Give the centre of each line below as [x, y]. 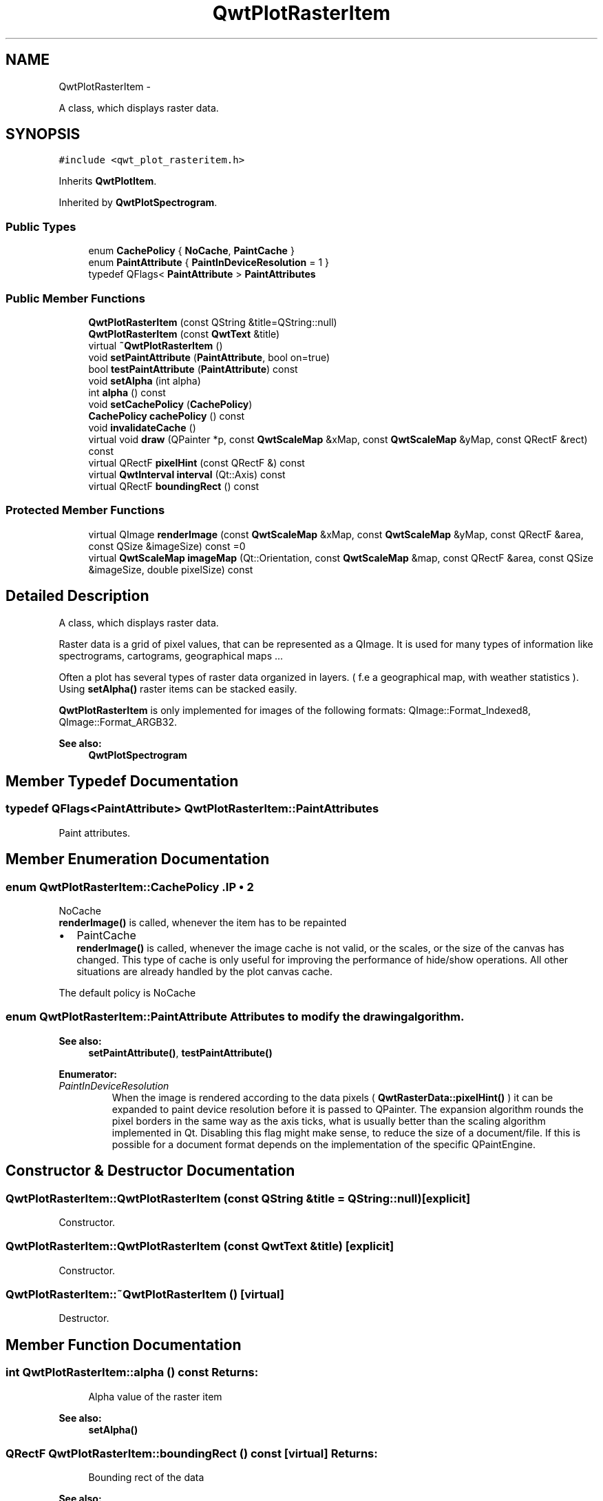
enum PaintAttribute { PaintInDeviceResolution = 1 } [209, 263]
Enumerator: [88, 1074]
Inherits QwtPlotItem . [108, 181]
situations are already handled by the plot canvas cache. [205, 971]
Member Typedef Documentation [122, 781]
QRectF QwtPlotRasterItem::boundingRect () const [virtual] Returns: [192, 1454]
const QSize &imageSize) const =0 [167, 546]
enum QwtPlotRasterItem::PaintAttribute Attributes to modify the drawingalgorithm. [235, 1017]
